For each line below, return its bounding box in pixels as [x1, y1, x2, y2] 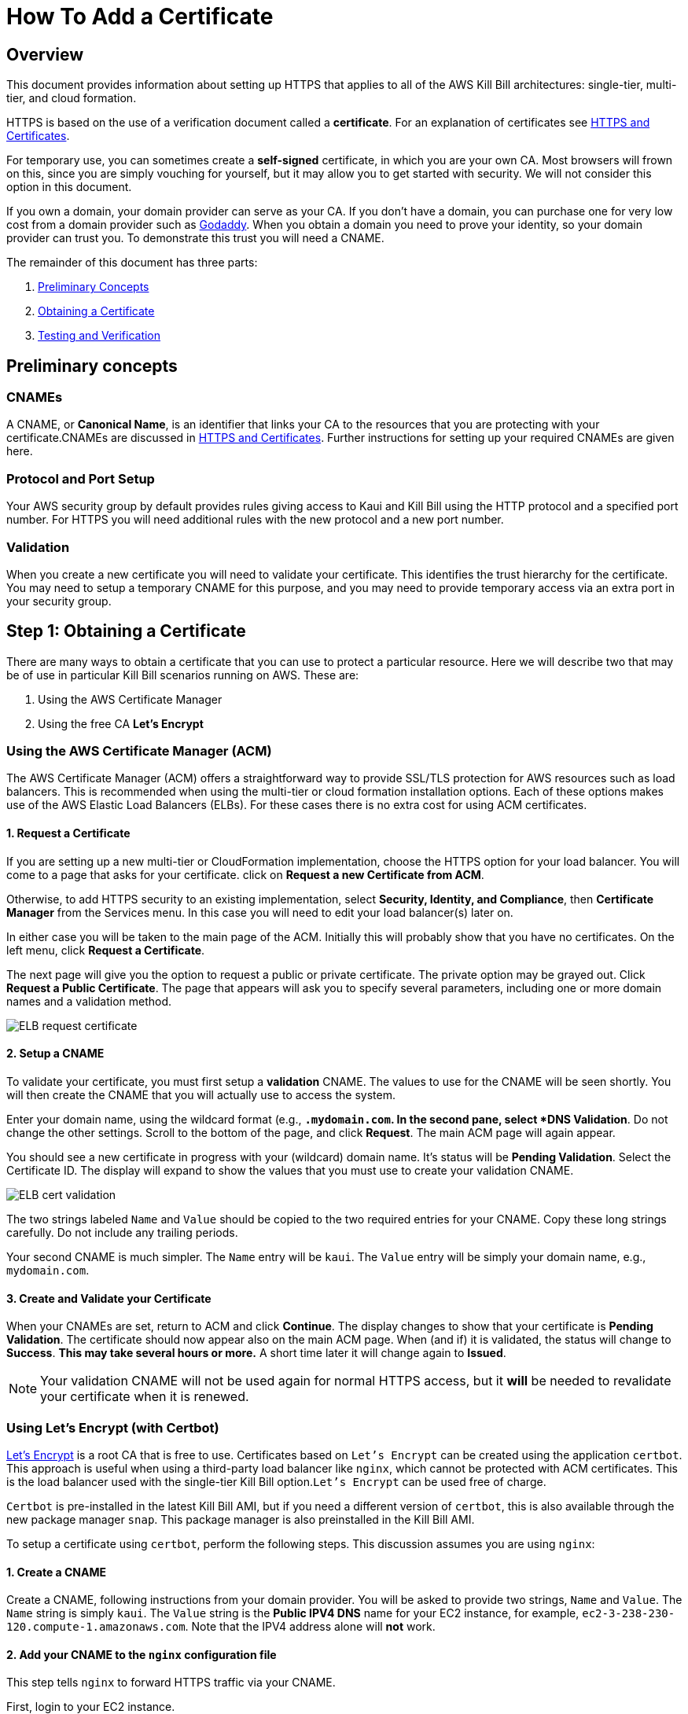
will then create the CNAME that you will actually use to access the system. [6, 1087, 396, 1102]
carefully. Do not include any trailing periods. [6, 1225, 238, 1239]
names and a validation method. [6, 994, 172, 1008]
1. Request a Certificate [6, 826, 131, 840]
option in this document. [6, 180, 132, 194]
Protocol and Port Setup [6, 470, 155, 487]
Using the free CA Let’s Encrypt [38, 716, 204, 730]
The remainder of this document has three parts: [6, 256, 258, 270]
